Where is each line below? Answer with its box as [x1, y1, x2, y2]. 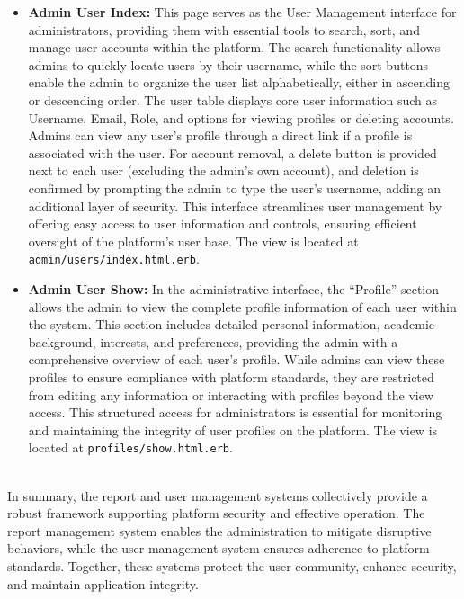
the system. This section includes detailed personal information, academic [28, 315, 435, 334]
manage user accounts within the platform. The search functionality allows [28, 38, 441, 57]
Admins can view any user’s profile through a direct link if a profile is [28, 126, 413, 145]
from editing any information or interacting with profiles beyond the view [28, 385, 434, 404]
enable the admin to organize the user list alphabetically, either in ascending [28, 73, 450, 92]
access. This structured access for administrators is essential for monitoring [28, 403, 442, 422]
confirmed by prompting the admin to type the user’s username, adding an [28, 178, 441, 197]
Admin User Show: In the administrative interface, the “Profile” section [28, 279, 439, 298]
